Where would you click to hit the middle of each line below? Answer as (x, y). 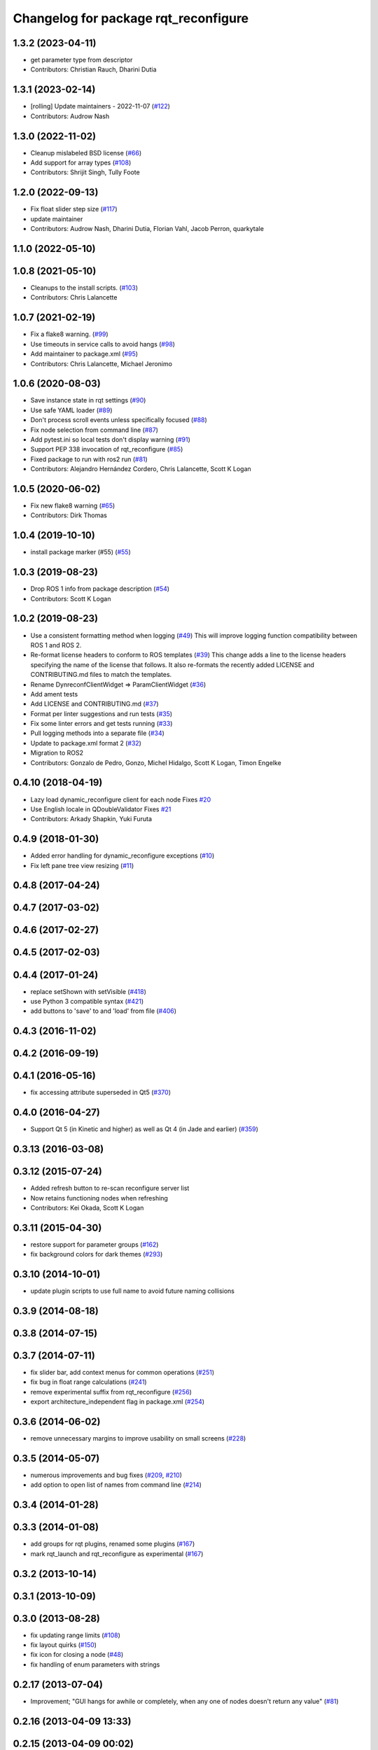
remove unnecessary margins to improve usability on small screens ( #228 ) (138, 1438)
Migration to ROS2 (57, 753)
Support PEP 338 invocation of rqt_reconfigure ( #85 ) (107, 449)
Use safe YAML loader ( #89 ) (71, 410)
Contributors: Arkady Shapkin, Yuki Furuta (91, 819)
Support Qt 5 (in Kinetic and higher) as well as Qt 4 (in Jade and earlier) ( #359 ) (145, 1129)
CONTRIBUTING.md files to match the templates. (101, 675)
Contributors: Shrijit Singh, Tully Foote (85, 172)
